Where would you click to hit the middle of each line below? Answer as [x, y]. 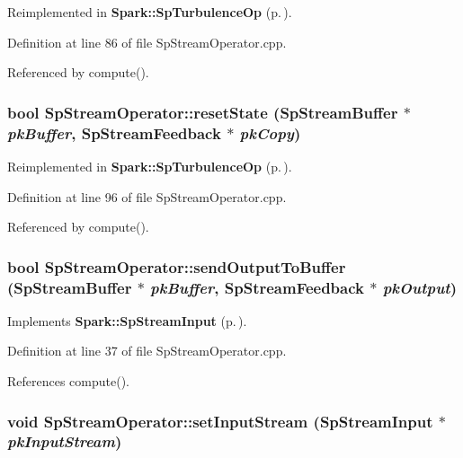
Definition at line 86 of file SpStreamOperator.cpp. [147, 42]
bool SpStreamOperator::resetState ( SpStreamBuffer [203, 112]
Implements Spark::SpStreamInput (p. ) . [127, 320]
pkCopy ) [270, 132]
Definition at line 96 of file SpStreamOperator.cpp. [147, 196]
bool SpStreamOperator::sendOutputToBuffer [177, 266]
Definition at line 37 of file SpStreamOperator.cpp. [147, 351]
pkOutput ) [419, 287]
